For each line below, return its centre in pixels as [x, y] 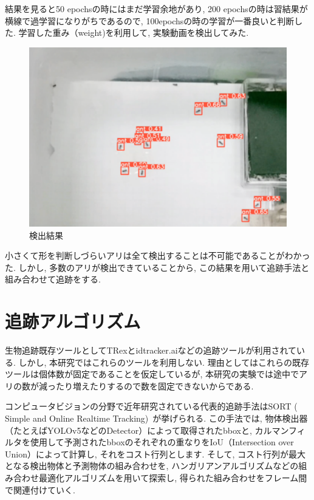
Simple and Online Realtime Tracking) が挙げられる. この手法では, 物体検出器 [156, 418]
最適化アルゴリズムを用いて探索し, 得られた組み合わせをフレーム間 [173, 478]
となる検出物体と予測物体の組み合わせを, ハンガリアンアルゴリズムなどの [152, 466]
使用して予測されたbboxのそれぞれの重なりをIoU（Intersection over [162, 442]
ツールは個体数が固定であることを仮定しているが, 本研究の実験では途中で [152, 374]
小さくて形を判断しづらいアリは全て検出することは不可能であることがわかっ [158, 255]
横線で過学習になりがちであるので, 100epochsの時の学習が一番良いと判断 [150, 20]
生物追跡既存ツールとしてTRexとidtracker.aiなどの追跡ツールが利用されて [151, 350]
